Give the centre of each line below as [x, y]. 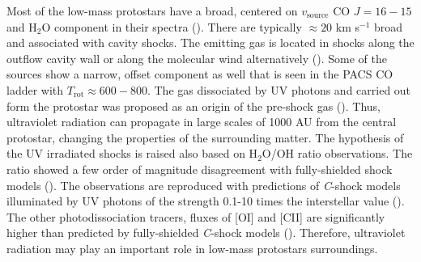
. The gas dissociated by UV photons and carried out [279, 89]
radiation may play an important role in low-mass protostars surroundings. [192, 248]
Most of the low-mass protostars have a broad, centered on [152, 11]
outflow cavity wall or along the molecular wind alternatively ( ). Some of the [197, 58]
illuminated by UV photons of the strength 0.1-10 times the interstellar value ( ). [206, 201]
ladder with [35, 89]
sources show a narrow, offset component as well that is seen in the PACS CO [200, 74]
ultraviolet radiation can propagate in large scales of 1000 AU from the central [202, 122]
